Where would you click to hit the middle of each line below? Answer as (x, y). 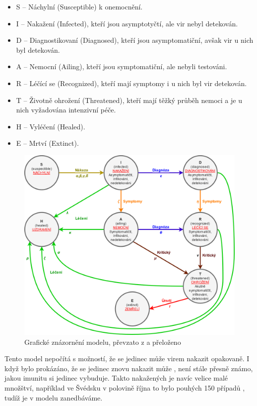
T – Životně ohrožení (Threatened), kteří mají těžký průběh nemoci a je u (129, 100)
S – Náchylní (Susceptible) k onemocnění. (79, 6)
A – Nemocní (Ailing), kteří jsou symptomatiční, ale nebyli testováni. (122, 66)
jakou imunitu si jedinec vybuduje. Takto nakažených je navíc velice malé (116, 378)
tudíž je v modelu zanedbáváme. (54, 397)
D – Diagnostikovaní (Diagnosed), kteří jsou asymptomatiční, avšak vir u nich (135, 40)
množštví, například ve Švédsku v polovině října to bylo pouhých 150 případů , (125, 387)
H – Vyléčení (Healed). (51, 126)
